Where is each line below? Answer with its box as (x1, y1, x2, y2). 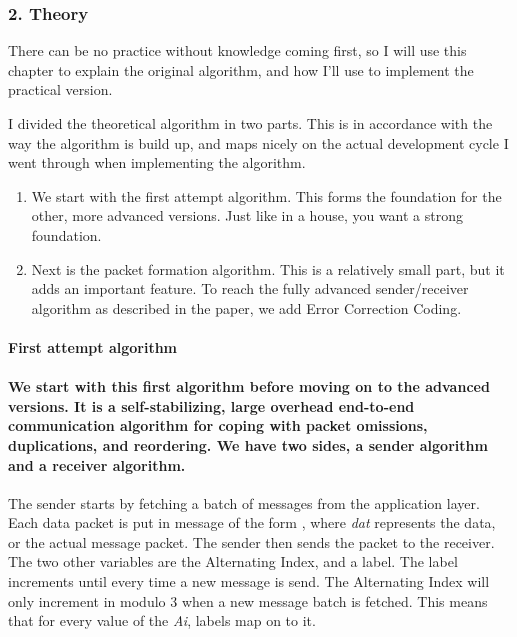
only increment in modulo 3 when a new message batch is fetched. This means (8, 590, 488, 611)
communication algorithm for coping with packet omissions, (8, 415, 428, 436)
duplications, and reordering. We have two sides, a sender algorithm (8, 434, 488, 455)
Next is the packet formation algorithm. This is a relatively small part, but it (31, 258, 505, 279)
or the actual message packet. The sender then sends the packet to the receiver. (8, 531, 495, 552)
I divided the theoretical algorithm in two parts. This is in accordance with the (8, 113, 493, 133)
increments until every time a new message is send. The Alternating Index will (8, 571, 490, 592)
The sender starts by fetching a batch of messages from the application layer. (8, 492, 480, 513)
